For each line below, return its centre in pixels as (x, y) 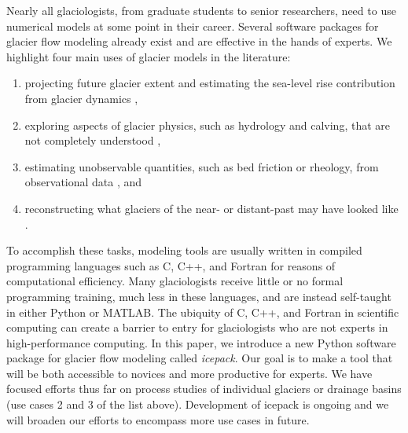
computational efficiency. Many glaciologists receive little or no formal (175, 281)
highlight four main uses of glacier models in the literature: (149, 56)
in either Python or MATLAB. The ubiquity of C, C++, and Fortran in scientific (203, 312)
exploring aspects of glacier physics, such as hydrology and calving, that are (207, 125)
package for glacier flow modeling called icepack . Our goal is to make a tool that (200, 358)
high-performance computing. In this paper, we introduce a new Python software (201, 342)
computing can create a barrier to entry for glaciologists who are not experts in (197, 327)
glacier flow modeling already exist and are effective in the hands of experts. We (199, 41)
